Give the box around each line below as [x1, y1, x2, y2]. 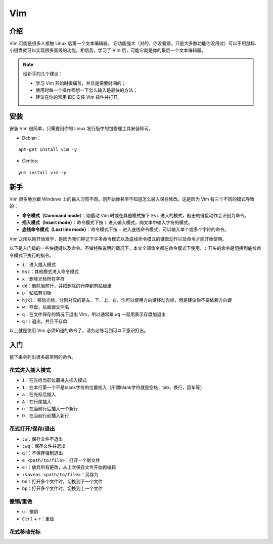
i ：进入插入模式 [22, 261, 56, 267]
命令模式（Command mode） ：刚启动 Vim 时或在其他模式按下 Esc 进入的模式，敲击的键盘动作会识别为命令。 [22, 212, 249, 218]
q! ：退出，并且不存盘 [22, 318, 68, 324]
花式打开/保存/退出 [9, 425, 55, 433]
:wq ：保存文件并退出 [22, 443, 66, 449]
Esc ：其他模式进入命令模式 [22, 268, 79, 275]
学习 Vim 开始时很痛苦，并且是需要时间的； [35, 80, 126, 86]
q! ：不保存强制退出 [22, 450, 63, 456]
